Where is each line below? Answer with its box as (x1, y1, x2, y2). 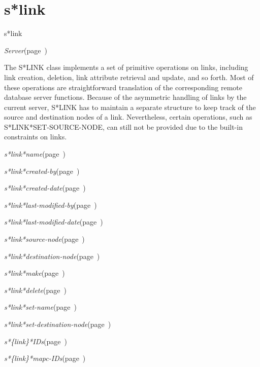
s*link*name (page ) (4, 149, 66, 159)
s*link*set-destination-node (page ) (4, 319, 111, 329)
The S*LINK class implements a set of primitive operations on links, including (4, 62, 248, 72)
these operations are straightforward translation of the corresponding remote (4, 82, 242, 92)
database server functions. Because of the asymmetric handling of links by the (4, 92, 247, 102)
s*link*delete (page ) (4, 284, 67, 295)
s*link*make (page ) (4, 268, 65, 278)
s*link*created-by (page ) (4, 165, 80, 176)
